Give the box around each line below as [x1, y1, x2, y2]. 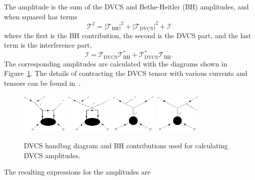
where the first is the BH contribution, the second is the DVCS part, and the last [4, 30, 252, 40]
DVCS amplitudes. [24, 150, 80, 160]
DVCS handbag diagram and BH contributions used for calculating [24, 140, 228, 150]
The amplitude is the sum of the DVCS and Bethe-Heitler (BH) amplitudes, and [4, 1, 249, 11]
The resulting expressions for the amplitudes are [4, 167, 151, 177]
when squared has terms [4, 11, 77, 21]
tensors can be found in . [4, 78, 81, 88]
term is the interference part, [4, 40, 92, 50]
